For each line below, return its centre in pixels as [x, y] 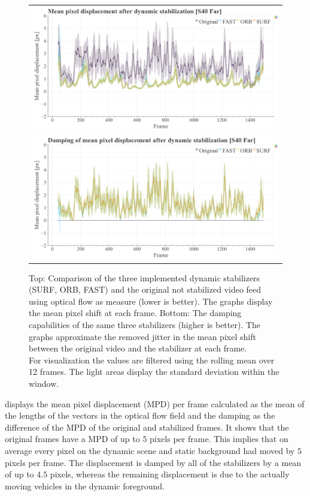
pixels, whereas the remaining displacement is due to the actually [170, 474]
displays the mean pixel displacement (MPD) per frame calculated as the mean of [155, 403]
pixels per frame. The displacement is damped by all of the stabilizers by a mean [153, 462]
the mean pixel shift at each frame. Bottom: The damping [135, 313]
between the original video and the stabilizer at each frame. [138, 348]
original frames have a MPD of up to [72, 439]
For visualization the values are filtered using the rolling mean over [152, 360]
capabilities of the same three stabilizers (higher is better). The [145, 325]
